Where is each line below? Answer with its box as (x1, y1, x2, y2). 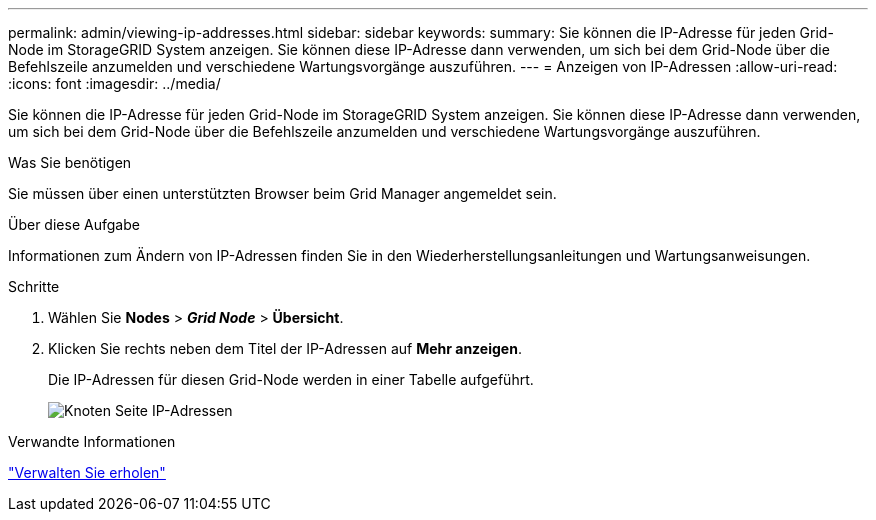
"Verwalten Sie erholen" (8, 464, 166, 481)
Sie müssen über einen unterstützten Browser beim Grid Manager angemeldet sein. (8, 185, 557, 202)
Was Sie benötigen (8, 154, 132, 171)
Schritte (8, 278, 60, 295)
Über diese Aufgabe (8, 216, 140, 233)
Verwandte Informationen (8, 433, 176, 450)
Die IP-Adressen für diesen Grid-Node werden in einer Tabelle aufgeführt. (48, 371, 534, 388)
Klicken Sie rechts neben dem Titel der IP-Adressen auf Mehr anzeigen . (48, 340, 522, 357)
